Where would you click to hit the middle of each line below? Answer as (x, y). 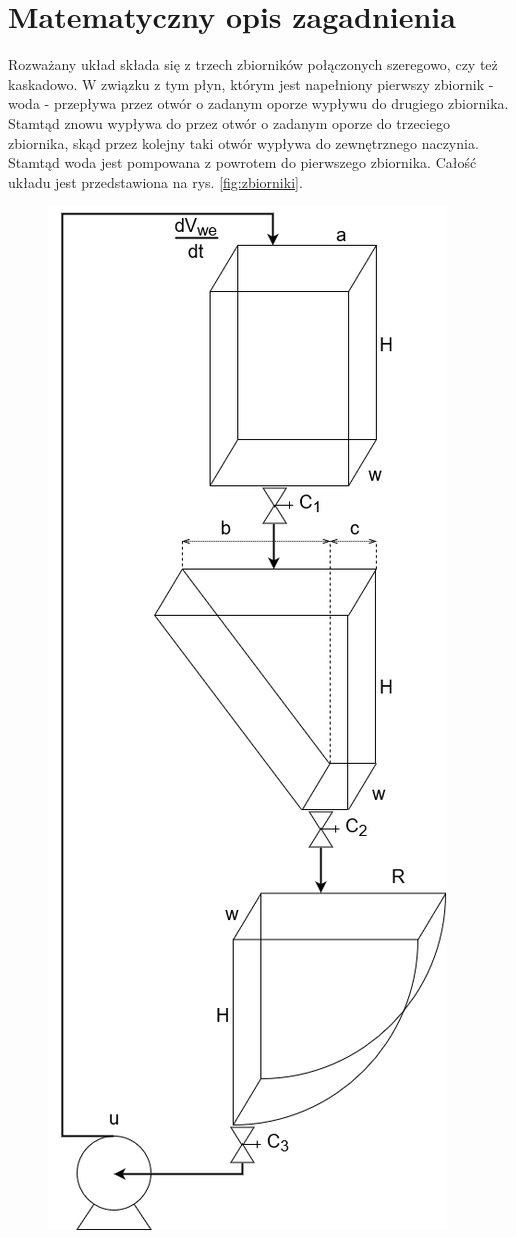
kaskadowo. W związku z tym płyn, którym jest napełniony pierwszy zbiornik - (251, 83)
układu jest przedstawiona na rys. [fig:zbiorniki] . (155, 181)
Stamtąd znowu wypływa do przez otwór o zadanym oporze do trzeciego (229, 122)
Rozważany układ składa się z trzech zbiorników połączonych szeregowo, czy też (253, 64)
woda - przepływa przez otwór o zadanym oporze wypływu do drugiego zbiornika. (258, 103)
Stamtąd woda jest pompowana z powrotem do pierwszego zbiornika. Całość (242, 162)
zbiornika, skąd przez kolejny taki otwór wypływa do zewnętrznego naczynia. (243, 142)
